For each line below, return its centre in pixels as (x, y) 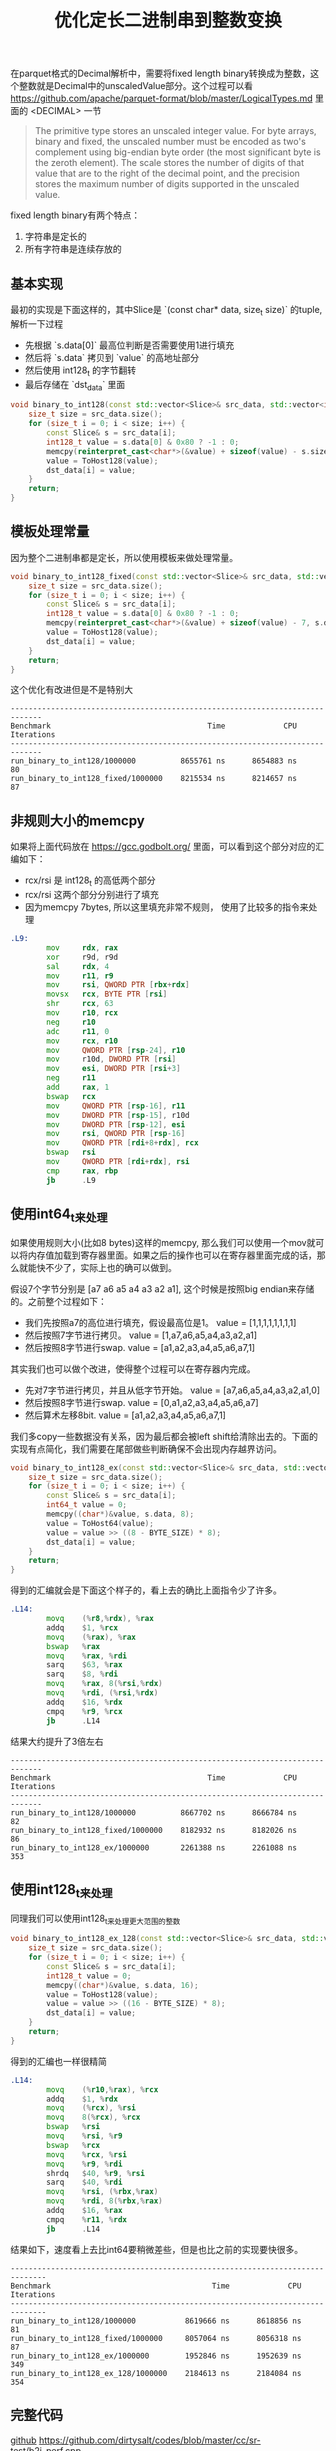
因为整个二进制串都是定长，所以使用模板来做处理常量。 (124, 557)
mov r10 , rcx (82, 1013)
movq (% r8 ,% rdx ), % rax (100, 1619)
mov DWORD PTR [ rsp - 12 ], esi (116, 1124)
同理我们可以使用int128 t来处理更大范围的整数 (95, 1919)
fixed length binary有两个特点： (75, 215)
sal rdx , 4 (78, 966)
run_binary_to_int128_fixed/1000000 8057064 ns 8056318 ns (156, 2338)
